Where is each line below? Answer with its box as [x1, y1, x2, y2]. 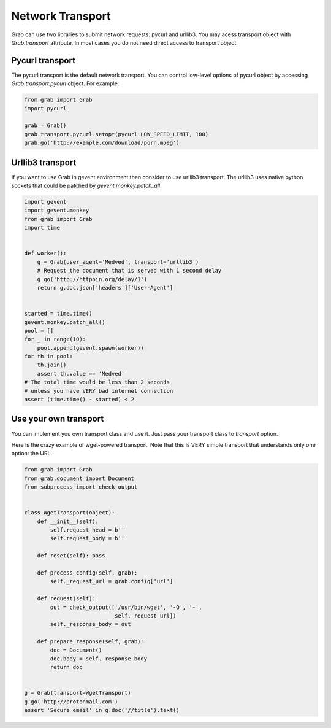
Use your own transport [11, 414, 104, 424]
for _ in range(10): [24, 336, 86, 343]
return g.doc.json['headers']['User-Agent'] [37, 284, 173, 291]
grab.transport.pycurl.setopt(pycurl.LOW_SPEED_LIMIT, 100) [24, 131, 209, 137]
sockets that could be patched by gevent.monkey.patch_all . [11, 182, 162, 190]
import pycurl [24, 105, 67, 112]
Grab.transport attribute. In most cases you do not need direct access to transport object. [11, 39, 238, 46]
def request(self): [37, 595, 96, 602]
